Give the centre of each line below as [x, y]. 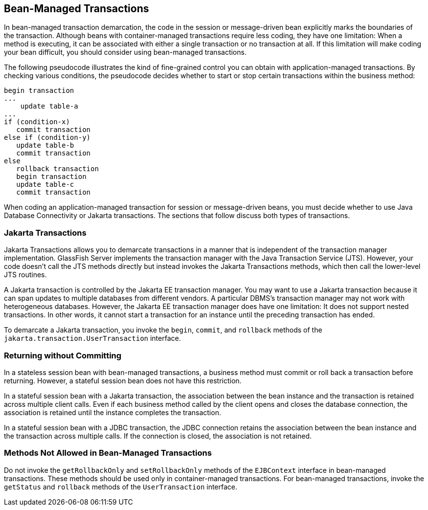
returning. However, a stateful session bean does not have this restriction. [123, 380]
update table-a [49, 106]
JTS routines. [25, 275]
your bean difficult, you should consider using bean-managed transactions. [125, 52]
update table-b [45, 145]
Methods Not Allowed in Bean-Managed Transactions [108, 453]
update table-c [45, 185]
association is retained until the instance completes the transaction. [113, 412]
